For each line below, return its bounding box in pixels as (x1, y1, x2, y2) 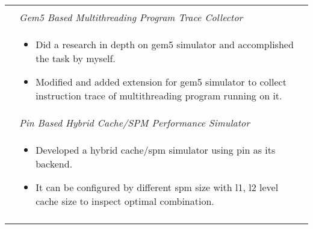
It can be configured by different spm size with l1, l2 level (36, 180, 279, 194)
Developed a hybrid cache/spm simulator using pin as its (36, 143, 276, 157)
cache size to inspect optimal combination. (36, 194, 214, 208)
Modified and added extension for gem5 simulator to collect (36, 75, 287, 89)
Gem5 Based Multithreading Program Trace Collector (19, 10, 243, 24)
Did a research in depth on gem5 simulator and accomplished (36, 37, 294, 51)
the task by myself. (36, 51, 116, 65)
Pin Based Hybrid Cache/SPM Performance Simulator (19, 116, 250, 130)
